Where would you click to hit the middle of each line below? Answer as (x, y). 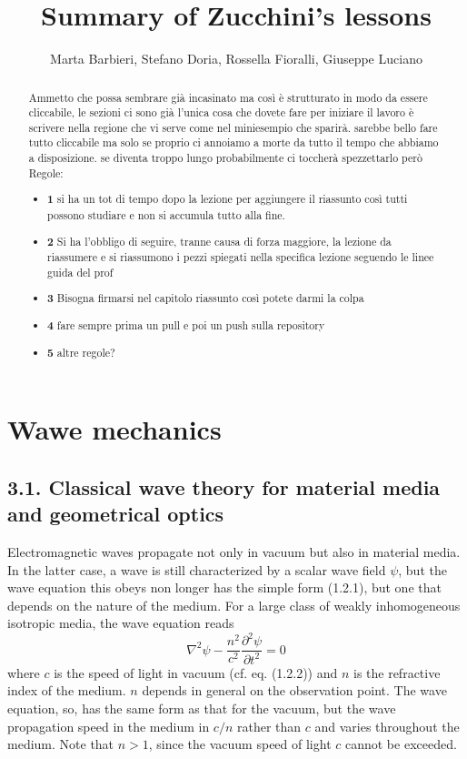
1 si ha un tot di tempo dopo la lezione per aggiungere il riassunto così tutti (228, 199)
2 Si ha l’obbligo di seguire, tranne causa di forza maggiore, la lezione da (219, 241)
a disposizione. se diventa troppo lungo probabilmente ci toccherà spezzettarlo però (225, 158)
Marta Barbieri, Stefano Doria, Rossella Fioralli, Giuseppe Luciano (236, 59)
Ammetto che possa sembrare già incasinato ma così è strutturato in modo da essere (228, 97)
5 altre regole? (81, 352)
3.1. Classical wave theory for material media (224, 486)
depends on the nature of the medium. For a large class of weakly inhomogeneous (234, 605)
